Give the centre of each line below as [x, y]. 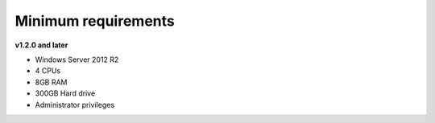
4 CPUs [48, 71]
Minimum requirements [95, 21]
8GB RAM [51, 82]
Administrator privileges [75, 105]
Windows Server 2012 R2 [77, 59]
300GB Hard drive [65, 93]
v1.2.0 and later [41, 45]
